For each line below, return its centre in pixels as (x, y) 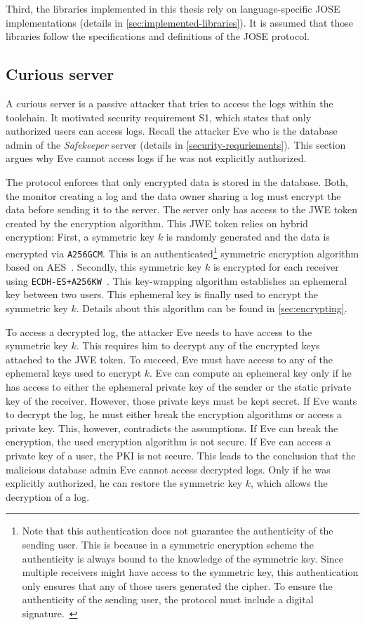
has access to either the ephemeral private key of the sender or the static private (179, 387)
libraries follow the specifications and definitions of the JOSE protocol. (158, 36)
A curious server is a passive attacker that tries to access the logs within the (170, 103)
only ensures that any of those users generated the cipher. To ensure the (177, 585)
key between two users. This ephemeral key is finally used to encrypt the (162, 294)
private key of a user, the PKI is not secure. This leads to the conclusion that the (181, 456)
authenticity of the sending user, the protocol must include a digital (168, 599)
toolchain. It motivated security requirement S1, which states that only (159, 117)
